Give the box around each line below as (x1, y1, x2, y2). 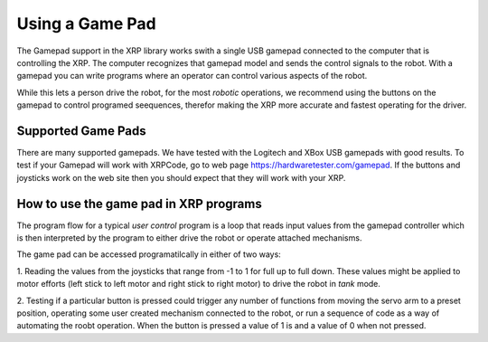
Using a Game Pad (16, 14, 157, 33)
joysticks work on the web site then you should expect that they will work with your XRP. (16, 172, 346, 183)
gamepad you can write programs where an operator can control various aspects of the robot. (16, 71, 368, 81)
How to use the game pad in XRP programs (16, 195, 262, 212)
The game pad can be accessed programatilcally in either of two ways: (16, 249, 282, 260)
